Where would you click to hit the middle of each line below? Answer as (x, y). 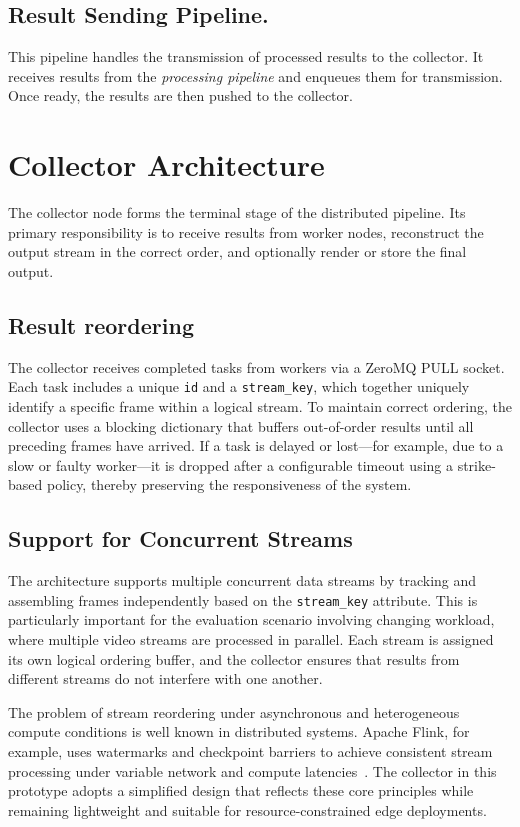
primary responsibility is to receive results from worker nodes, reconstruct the (246, 231)
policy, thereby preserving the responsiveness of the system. (229, 484)
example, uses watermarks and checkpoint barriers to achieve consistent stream (250, 750)
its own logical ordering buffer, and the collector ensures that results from (234, 658)
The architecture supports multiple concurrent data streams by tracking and (242, 580)
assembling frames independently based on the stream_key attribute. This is (243, 599)
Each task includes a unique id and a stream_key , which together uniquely (239, 386)
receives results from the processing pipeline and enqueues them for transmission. (255, 75)
